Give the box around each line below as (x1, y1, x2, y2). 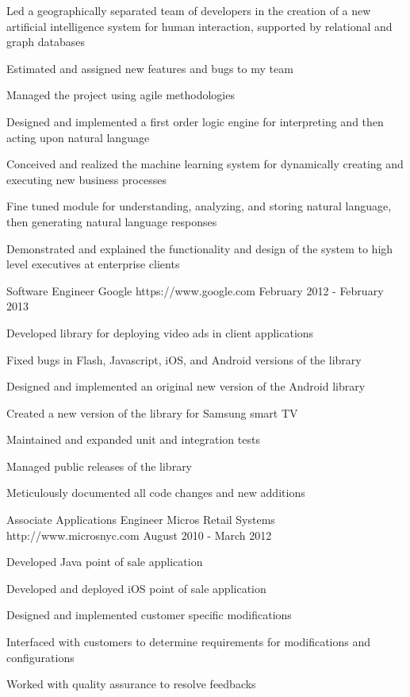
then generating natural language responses (6, 213, 217, 229)
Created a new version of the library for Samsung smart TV (6, 404, 298, 421)
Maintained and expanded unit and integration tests (6, 431, 260, 448)
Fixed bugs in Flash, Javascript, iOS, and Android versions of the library (6, 351, 362, 368)
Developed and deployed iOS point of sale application (6, 580, 266, 596)
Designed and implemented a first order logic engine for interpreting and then (6, 113, 384, 129)
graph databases (6, 33, 85, 50)
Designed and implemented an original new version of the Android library (6, 378, 366, 395)
